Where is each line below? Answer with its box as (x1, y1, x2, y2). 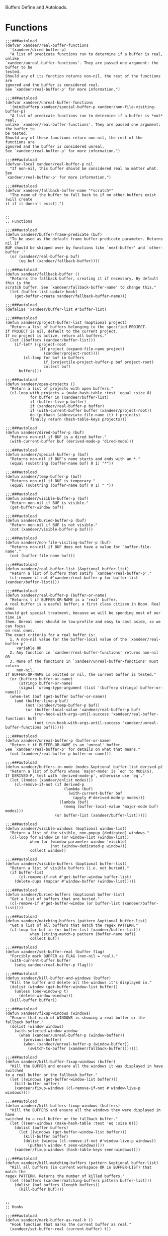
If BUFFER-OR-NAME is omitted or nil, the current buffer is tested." (5, 672, 156, 677)
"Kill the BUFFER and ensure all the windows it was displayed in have (10, 1064, 163, 1069)
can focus (5, 624, 26, 629)
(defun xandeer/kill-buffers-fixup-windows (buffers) (5, 1103, 121, 1108)
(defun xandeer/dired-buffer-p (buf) (5, 430, 85, 435)
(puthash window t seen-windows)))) (27, 1142, 105, 1148)
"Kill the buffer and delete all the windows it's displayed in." (10, 980, 152, 985)
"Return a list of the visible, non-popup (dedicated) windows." (10, 830, 150, 835)
